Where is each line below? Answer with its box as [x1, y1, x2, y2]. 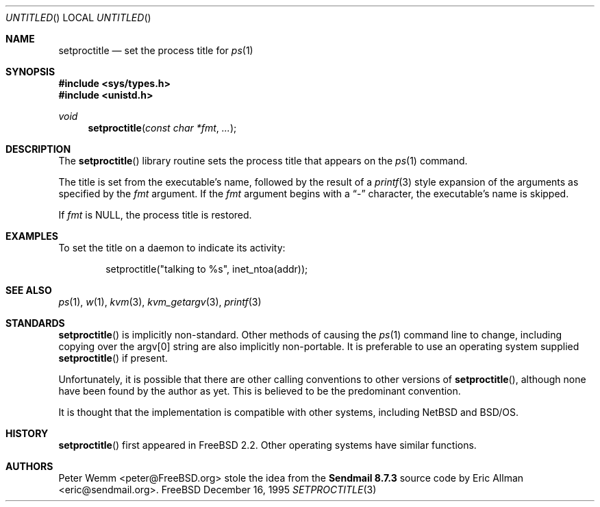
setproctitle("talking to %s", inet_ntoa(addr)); [105, 263, 308, 275]
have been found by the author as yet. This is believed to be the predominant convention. [58, 385, 461, 397]
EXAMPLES [5, 230, 58, 242]
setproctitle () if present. [58, 352, 168, 364]
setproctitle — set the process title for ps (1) [58, 45, 253, 56]
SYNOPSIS [5, 66, 55, 77]
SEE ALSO [5, 284, 52, 296]
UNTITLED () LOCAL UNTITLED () [5, 12, 151, 23]
